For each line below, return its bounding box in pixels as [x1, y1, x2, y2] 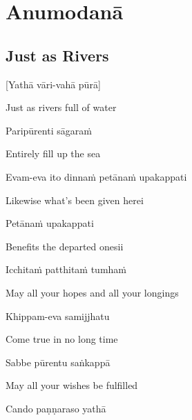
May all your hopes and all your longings [6, 285, 179, 299]
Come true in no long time [6, 332, 118, 346]
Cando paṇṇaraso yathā [6, 401, 106, 415]
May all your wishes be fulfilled [6, 378, 138, 392]
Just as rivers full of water [6, 100, 117, 114]
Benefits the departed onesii [6, 239, 124, 253]
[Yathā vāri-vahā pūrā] [6, 77, 101, 91]
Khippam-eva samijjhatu [6, 308, 110, 323]
